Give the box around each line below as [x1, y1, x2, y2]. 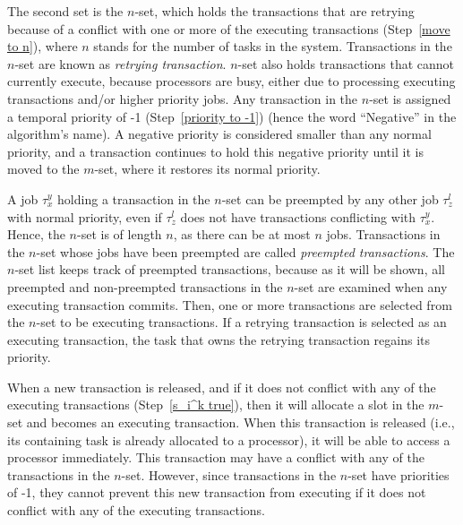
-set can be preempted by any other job [221, 189, 439, 208]
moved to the [7, 159, 80, 178]
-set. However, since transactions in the [121, 465, 337, 484]
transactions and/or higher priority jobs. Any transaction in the [7, 89, 358, 108]
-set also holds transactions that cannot [237, 54, 455, 73]
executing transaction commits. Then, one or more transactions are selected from [7, 295, 452, 314]
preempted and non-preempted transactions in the [7, 277, 283, 296]
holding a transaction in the [57, 189, 210, 208]
